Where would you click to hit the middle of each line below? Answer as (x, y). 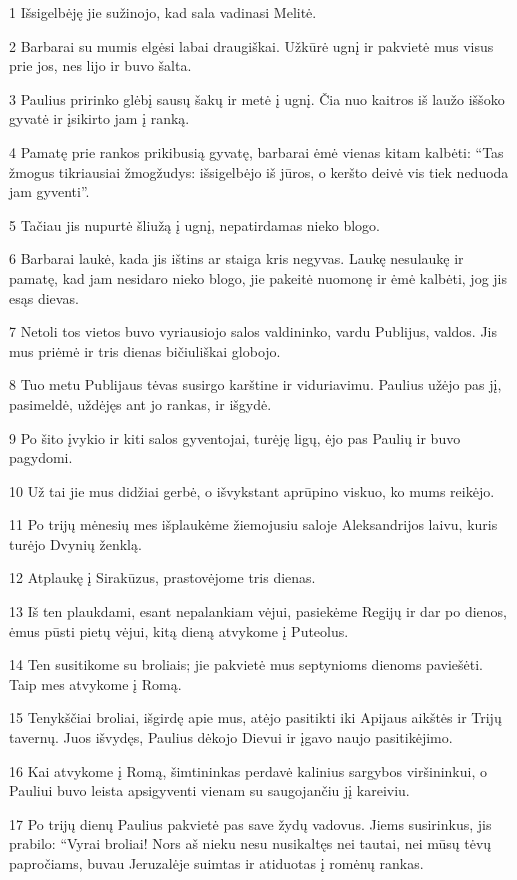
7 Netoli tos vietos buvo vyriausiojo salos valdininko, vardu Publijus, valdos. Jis (253, 331)
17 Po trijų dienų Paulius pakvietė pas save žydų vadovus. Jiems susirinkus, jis (250, 823)
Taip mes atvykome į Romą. (95, 683)
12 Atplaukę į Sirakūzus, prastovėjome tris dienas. (162, 577)
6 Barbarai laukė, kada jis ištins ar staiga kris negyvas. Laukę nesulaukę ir (236, 258)
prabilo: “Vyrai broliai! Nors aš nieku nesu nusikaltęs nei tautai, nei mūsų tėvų (250, 843)
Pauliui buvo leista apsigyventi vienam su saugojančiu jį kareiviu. (209, 790)
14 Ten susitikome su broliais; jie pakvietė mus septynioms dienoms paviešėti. (246, 664)
